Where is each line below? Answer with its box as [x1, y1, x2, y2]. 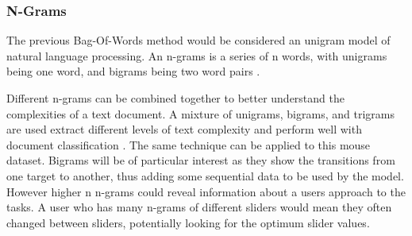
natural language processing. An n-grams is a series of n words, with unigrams [6, 47, 387, 64]
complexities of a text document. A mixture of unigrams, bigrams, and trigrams [6, 105, 395, 122]
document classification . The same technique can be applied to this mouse [6, 136, 371, 153]
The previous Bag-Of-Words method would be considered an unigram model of [6, 32, 391, 48]
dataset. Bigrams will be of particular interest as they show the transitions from [6, 152, 395, 168]
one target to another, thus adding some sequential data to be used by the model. [6, 167, 404, 184]
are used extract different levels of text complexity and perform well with [6, 121, 362, 137]
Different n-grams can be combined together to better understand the [6, 90, 345, 106]
